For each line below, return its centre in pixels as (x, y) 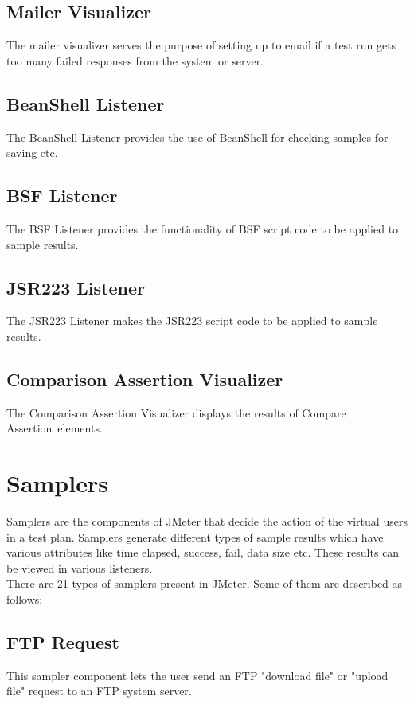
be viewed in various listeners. (80, 567)
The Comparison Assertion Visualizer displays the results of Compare (176, 412)
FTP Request (63, 642)
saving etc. (32, 153)
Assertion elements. (55, 428)
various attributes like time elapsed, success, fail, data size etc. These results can (203, 552)
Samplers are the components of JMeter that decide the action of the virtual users (207, 521)
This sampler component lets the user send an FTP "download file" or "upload (197, 675)
